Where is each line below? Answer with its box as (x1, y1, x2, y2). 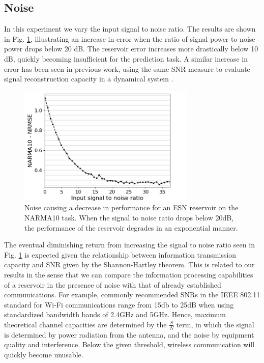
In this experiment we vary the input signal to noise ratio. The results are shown (4, 23, 256, 34)
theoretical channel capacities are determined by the (4, 319, 167, 329)
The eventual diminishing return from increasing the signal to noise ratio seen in (4, 239, 255, 250)
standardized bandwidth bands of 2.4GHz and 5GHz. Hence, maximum (4, 309, 226, 320)
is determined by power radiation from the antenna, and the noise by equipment (4, 329, 254, 340)
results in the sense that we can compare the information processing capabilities (4, 269, 253, 280)
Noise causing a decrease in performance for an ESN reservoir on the (24, 202, 239, 213)
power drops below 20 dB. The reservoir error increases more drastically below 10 (4, 43, 258, 54)
